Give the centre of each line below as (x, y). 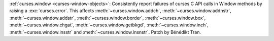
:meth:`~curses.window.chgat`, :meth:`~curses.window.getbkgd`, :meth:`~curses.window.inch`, (109, 25)
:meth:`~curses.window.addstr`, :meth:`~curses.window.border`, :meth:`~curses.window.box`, (107, 18)
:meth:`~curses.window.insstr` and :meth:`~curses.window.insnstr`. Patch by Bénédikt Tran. (105, 32)
